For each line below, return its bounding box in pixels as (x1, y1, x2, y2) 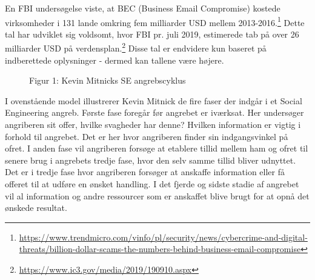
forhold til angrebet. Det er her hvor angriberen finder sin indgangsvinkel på (5, 130, 288, 142)
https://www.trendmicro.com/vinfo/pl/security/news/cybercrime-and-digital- (19, 230, 308, 243)
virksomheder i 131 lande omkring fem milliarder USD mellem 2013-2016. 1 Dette (5, 14, 305, 28)
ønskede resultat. (5, 201, 67, 214)
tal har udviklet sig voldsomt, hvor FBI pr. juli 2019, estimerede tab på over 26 (5, 27, 299, 40)
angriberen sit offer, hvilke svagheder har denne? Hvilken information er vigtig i (5, 118, 301, 131)
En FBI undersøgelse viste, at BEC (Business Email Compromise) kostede (5, 2, 280, 14)
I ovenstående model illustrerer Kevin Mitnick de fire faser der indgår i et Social (5, 94, 302, 107)
